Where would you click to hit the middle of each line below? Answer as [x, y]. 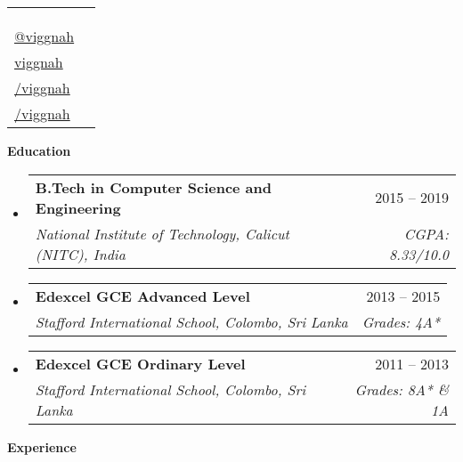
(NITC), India [80, 254]
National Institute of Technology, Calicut [162, 233]
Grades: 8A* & [402, 389]
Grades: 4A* [401, 321]
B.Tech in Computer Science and [154, 187]
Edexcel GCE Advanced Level [142, 296]
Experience [42, 446]
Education [39, 150]
